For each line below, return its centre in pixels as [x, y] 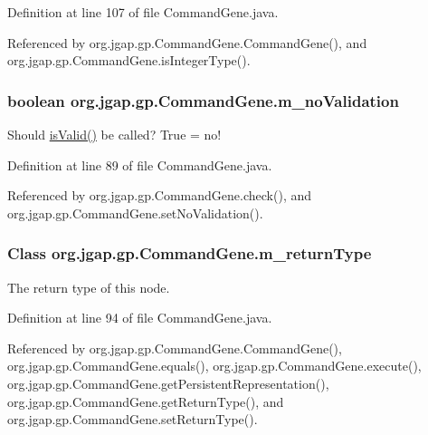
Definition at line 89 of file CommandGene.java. [140, 164]
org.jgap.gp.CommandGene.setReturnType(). [133, 419]
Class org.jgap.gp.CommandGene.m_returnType [190, 253]
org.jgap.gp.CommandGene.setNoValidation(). [135, 213]
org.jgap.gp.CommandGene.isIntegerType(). [129, 60]
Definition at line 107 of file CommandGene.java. [143, 12]
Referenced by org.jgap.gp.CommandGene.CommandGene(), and [187, 42]
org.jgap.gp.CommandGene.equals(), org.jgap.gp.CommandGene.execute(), [214, 366]
